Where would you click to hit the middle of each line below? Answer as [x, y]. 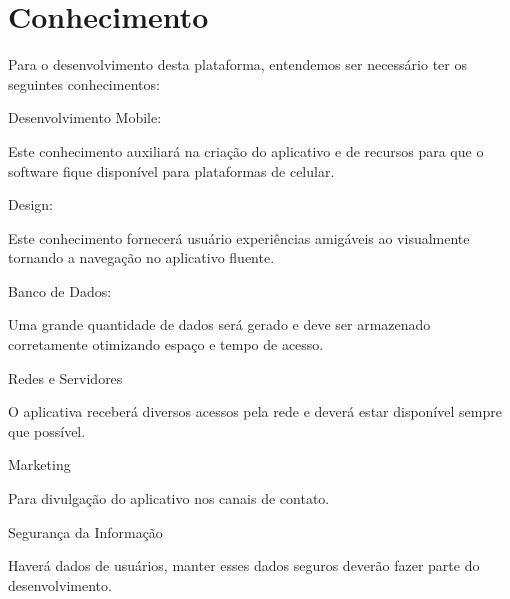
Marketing [39, 464]
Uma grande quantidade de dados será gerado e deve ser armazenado [219, 324]
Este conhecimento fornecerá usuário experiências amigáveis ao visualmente [239, 237]
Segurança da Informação [85, 531]
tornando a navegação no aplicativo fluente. [141, 257]
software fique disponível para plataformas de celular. [171, 170]
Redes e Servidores [65, 377]
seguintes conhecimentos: [84, 83]
